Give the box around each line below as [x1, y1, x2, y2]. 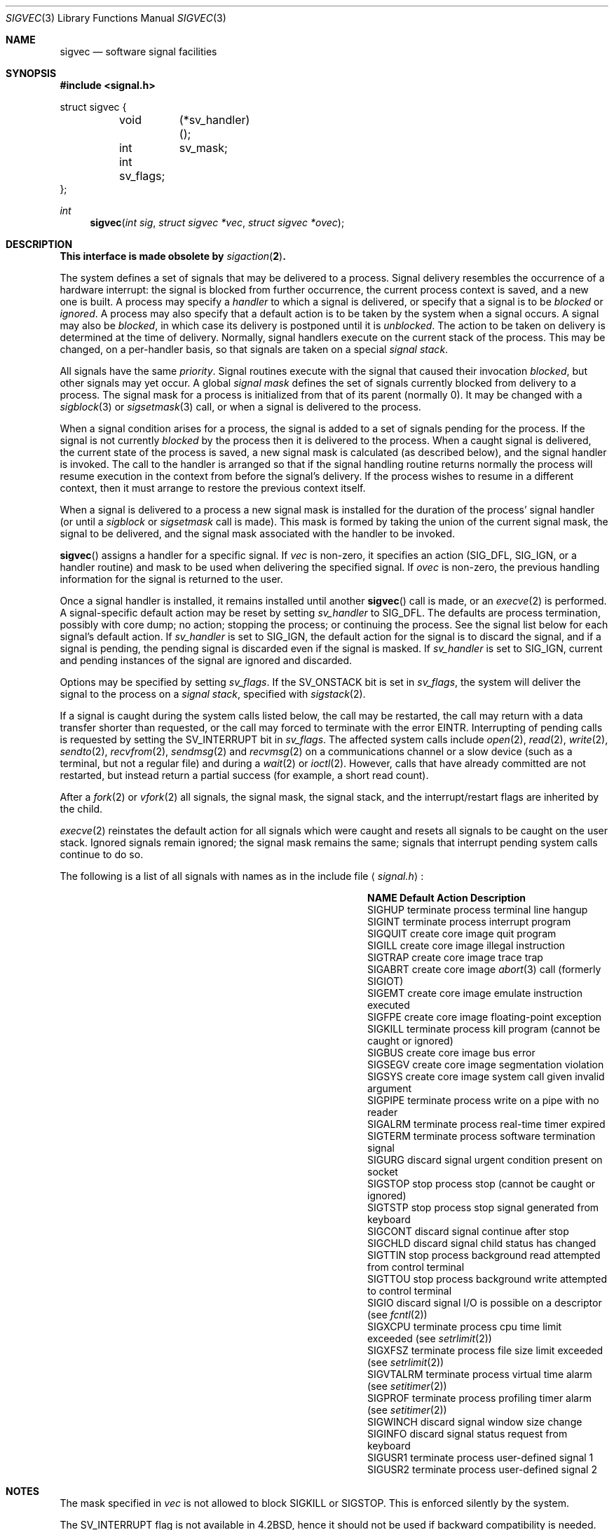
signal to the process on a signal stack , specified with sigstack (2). [60, 688, 366, 700]
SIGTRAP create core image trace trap [367, 951, 543, 963]
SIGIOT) [367, 975, 404, 987]
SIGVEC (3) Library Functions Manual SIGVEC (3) [6, 12, 226, 24]
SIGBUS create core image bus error [367, 1047, 535, 1059]
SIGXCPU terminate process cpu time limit [367, 1321, 562, 1332]
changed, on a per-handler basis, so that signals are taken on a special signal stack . [60, 343, 449, 355]
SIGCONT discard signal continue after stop [367, 1225, 569, 1237]
